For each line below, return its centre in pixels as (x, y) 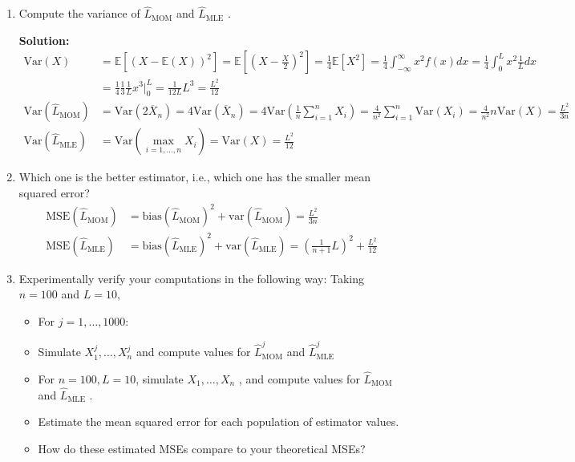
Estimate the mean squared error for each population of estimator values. (219, 421)
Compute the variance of (79, 13)
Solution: (44, 40)
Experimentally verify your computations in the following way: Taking (191, 278)
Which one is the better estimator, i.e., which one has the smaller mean (195, 177)
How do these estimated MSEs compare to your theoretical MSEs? (202, 448)
